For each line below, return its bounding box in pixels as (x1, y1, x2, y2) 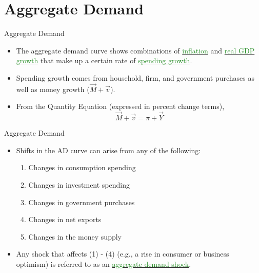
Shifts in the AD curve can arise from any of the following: (16, 144, 201, 155)
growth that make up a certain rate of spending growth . (16, 55, 192, 66)
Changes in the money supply (28, 231, 122, 242)
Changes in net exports (28, 214, 102, 225)
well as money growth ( (16, 83, 90, 94)
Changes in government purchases (28, 196, 135, 207)
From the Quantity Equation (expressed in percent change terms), (16, 101, 225, 112)
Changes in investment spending (28, 179, 130, 190)
